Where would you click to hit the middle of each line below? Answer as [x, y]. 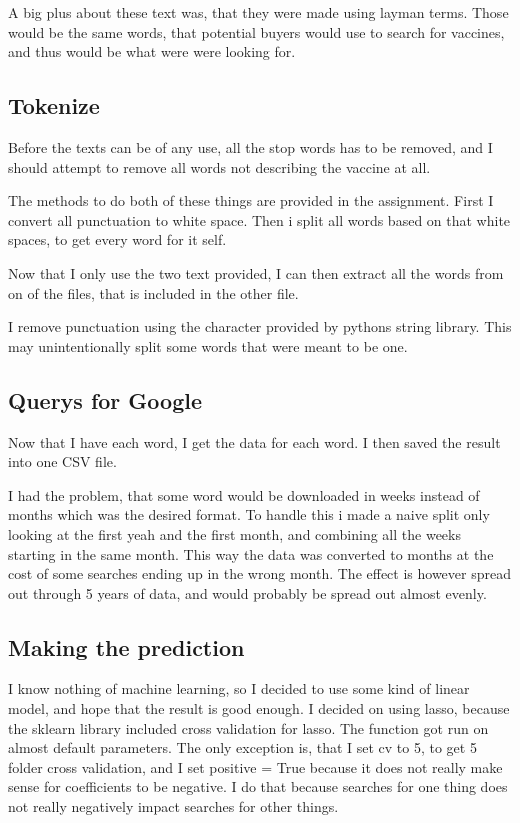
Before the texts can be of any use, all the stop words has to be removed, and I [250, 146]
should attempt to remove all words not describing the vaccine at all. [219, 166]
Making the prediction [126, 646]
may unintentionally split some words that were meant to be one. [208, 345]
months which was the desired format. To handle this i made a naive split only [249, 514]
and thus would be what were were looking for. [152, 51]
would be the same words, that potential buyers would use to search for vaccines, [256, 31]
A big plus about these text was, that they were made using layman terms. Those [258, 12]
